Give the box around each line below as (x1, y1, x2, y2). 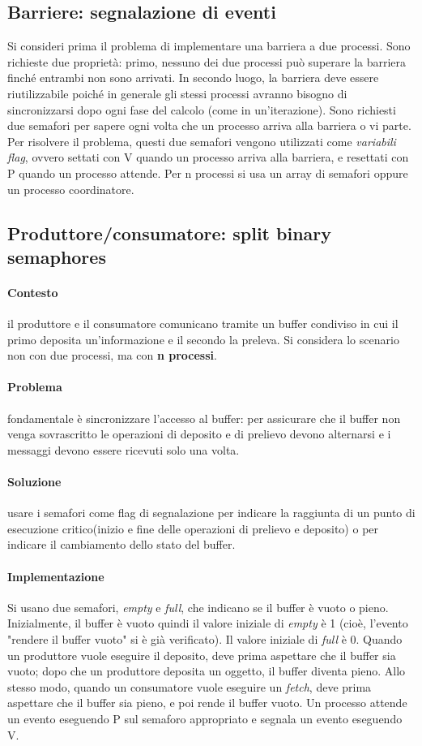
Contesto (7, 283, 58, 300)
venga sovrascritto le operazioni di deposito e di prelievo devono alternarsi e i (7, 425, 391, 442)
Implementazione (7, 567, 104, 584)
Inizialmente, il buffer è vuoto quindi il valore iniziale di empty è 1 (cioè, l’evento (7, 614, 408, 632)
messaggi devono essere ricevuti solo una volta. (7, 441, 240, 458)
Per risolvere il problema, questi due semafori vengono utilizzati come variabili (7, 132, 396, 149)
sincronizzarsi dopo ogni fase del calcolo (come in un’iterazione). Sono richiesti (7, 101, 396, 118)
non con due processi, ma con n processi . (7, 347, 217, 364)
